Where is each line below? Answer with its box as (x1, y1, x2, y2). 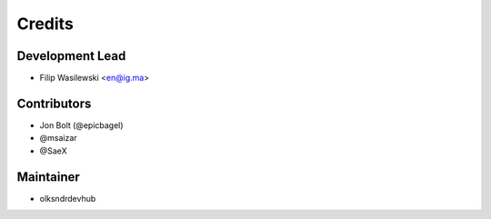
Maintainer (16, 169, 81, 184)
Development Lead (16, 48, 126, 64)
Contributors (16, 95, 92, 111)
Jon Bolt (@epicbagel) (39, 119, 124, 131)
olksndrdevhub (39, 193, 96, 204)
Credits (16, 14, 75, 34)
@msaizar (39, 133, 77, 144)
